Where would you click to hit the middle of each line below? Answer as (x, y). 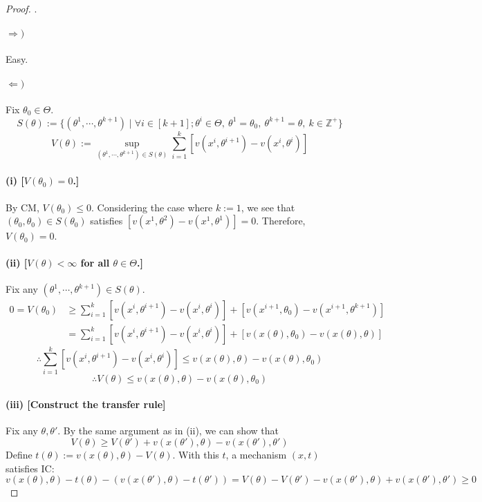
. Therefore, (281, 221)
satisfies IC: (30, 468)
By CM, (22, 207)
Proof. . (21, 8)
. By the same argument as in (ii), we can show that (168, 431)
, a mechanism (256, 455)
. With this (196, 455)
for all (95, 263)
